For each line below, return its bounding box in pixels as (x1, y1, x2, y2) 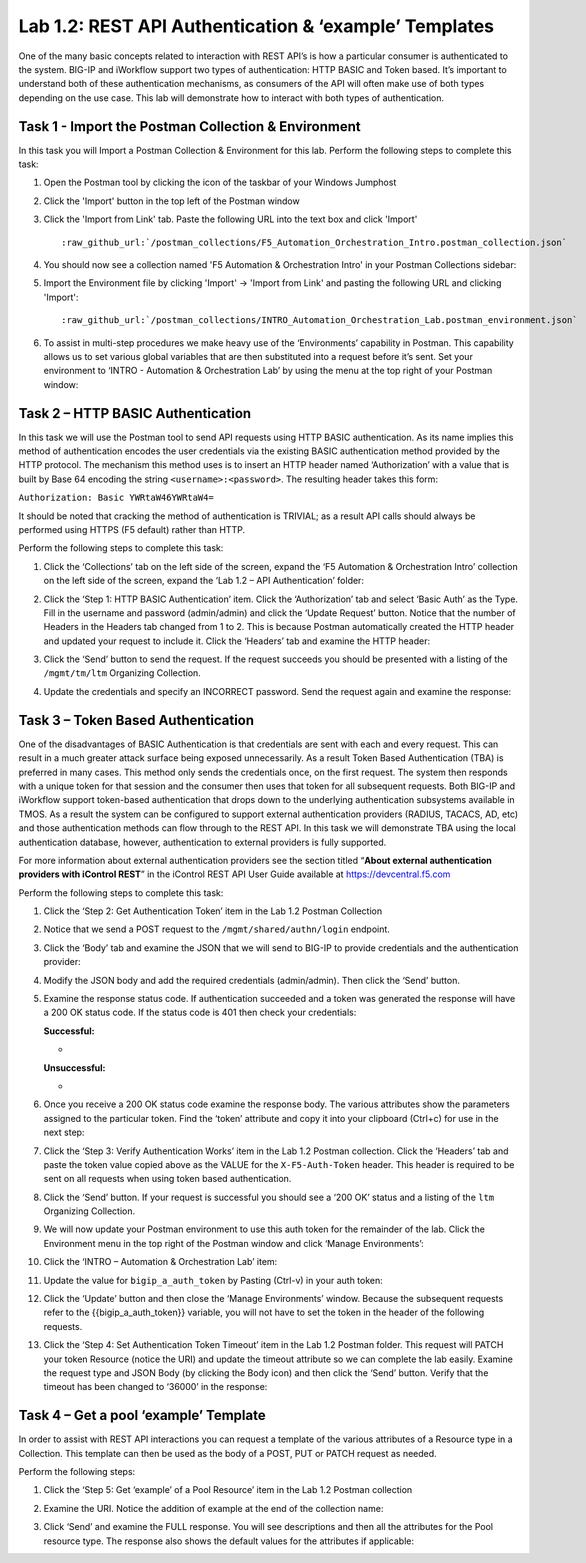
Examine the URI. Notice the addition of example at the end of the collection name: (43, 1502, 384, 1514)
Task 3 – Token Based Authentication (18, 711, 255, 729)
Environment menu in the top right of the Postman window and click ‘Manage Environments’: (43, 1237, 424, 1249)
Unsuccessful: (43, 1061, 106, 1074)
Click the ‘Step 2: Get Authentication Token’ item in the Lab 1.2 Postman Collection (43, 905, 383, 917)
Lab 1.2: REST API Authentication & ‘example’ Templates (18, 15, 495, 37)
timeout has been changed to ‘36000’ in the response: (43, 1381, 268, 1393)
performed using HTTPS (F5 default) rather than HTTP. (18, 523, 245, 535)
